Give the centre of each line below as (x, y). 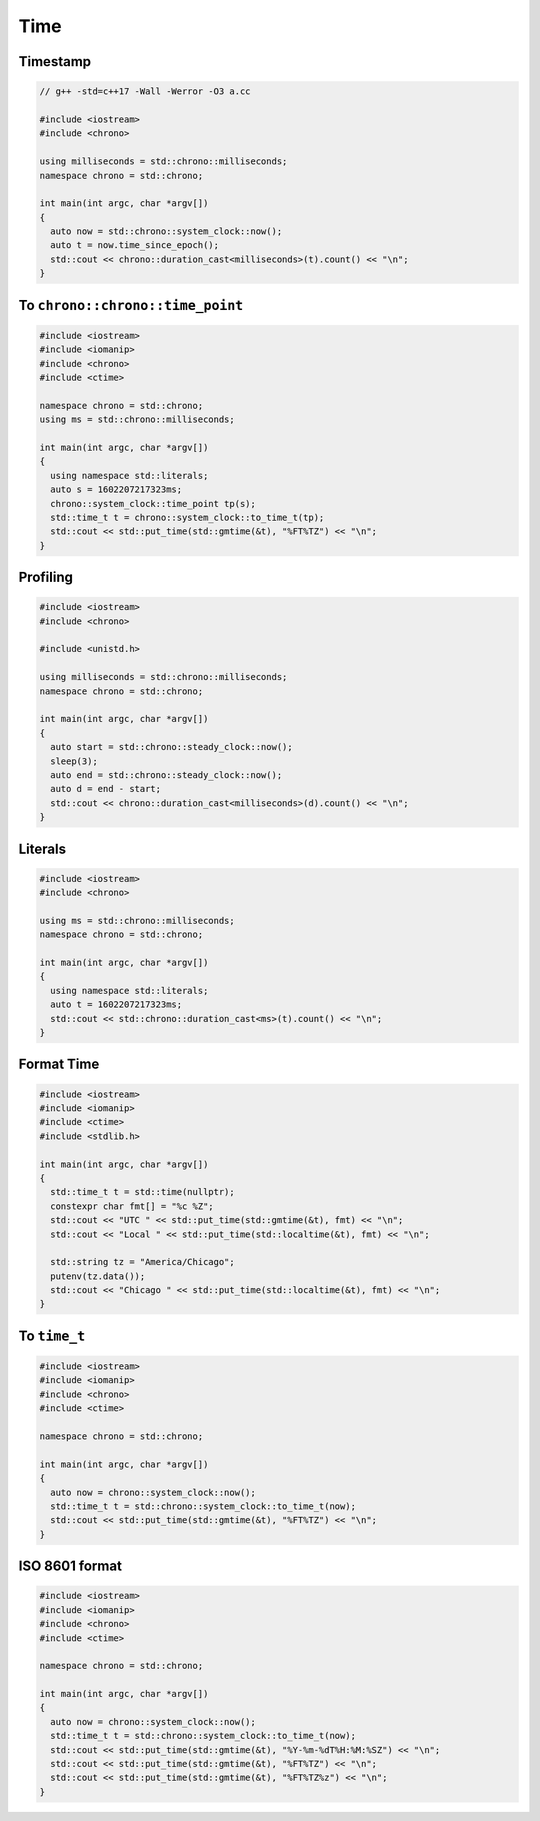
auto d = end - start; (106, 789)
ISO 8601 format (70, 1566)
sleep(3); (74, 761)
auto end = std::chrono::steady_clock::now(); (166, 774)
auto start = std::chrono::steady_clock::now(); (172, 747)
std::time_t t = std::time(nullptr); (142, 1192)
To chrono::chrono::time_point (131, 305)
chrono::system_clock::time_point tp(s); (153, 503)
